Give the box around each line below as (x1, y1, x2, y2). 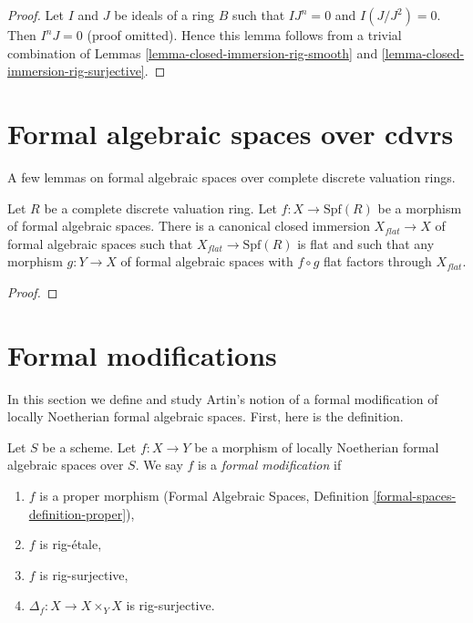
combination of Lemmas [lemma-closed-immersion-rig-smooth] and (7, 43, 378, 62)
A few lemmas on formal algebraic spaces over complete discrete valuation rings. (7, 167, 456, 186)
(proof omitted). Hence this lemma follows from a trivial (87, 26, 402, 44)
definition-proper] (28, 504, 127, 523)
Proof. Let (7, 5, 64, 24)
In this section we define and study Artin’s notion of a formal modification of (7, 389, 438, 408)
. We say (135, 455, 183, 474)
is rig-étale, (39, 535, 102, 554)
